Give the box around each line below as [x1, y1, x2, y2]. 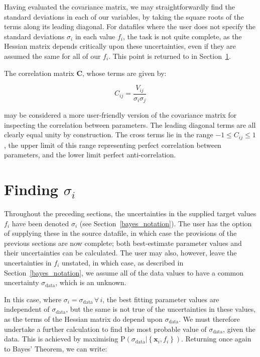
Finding [4, 179, 58, 200]
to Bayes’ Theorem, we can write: [4, 343, 107, 353]
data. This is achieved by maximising [4, 333, 118, 344]
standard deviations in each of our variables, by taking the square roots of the [4, 11, 244, 22]
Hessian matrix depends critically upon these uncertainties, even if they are [4, 41, 236, 51]
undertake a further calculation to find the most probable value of [4, 323, 207, 334]
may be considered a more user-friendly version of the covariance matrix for [4, 110, 237, 120]
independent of [4, 304, 50, 314]
